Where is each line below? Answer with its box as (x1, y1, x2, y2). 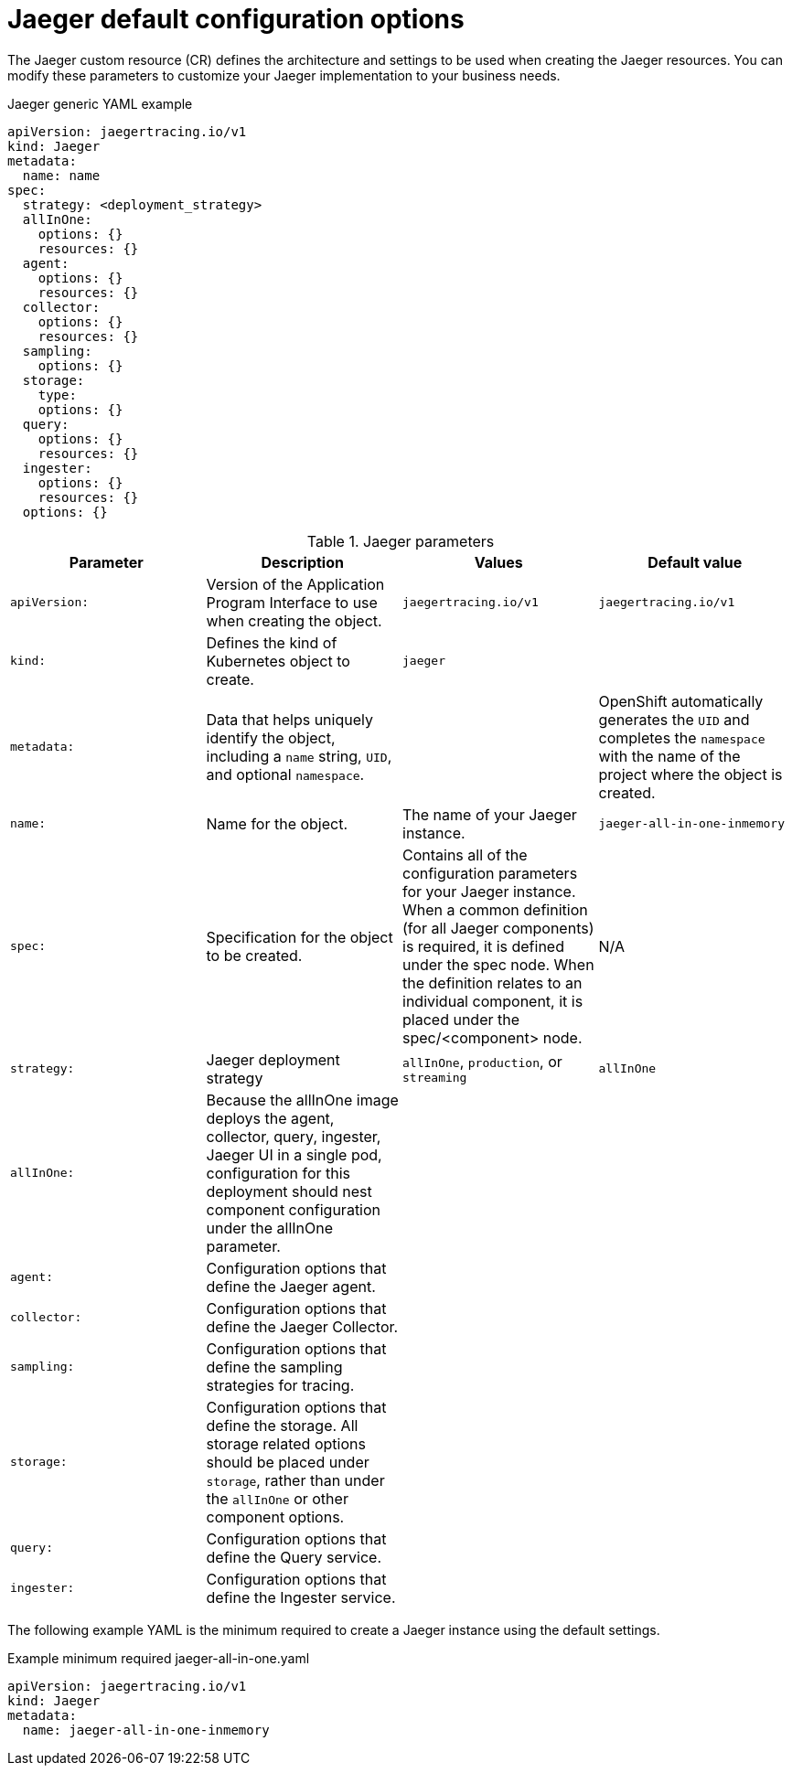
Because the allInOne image (206, 1090, 399, 1109)
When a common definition (402, 900, 588, 919)
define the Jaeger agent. (206, 1276, 376, 1296)
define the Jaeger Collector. (206, 1317, 399, 1336)
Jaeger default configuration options (7, 4, 465, 35)
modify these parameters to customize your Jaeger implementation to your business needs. (7, 67, 561, 83)
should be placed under (206, 1452, 369, 1471)
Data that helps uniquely (206, 710, 373, 729)
